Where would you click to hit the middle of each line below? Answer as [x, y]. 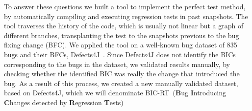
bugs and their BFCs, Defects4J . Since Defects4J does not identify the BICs [120, 54]
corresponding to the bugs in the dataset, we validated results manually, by [117, 64]
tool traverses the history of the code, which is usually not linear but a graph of [124, 26]
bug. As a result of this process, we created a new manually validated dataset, [121, 83]
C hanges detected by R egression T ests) [64, 102]
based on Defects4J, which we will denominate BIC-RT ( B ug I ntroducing [115, 93]
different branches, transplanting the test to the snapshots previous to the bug [122, 35]
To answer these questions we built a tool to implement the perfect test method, [125, 6]
